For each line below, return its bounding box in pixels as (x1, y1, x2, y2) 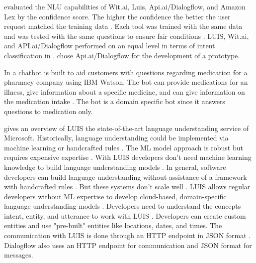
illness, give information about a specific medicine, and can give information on (4, 86, 245, 97)
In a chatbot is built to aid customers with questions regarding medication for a (4, 67, 248, 77)
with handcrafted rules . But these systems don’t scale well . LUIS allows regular (4, 181, 251, 192)
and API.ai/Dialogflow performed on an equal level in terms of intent (4, 40, 215, 51)
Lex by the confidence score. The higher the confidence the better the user (4, 11, 231, 21)
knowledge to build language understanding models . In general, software (4, 161, 226, 172)
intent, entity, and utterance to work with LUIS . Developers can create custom (4, 210, 246, 221)
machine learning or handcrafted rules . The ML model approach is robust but (4, 142, 243, 152)
